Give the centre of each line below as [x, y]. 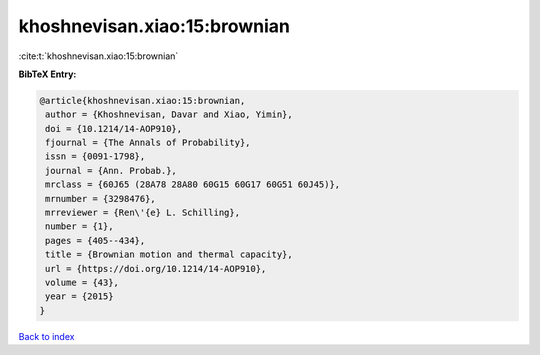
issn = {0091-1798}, [95, 156]
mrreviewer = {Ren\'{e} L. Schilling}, [142, 213]
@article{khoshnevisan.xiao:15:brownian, [142, 100]
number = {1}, [79, 226]
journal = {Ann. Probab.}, [111, 170]
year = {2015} [79, 296]
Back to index [46, 336]
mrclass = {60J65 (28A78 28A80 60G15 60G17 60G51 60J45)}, [193, 184]
